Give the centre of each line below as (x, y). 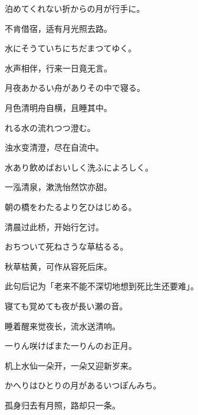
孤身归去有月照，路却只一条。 (62, 405)
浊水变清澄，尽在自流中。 (54, 147)
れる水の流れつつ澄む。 (50, 127)
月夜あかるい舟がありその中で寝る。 (75, 88)
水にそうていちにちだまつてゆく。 (71, 48)
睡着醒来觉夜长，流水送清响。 (62, 326)
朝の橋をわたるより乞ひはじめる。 (71, 206)
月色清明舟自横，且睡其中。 (58, 107)
